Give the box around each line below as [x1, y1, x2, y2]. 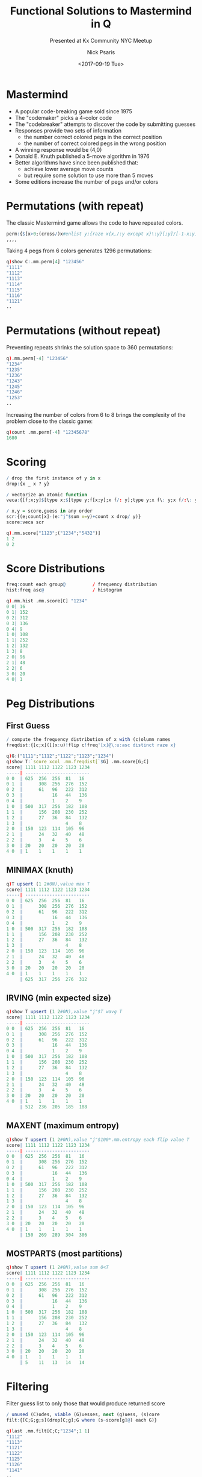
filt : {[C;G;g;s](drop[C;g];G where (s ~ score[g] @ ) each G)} [6, 1417, 158, 1423]
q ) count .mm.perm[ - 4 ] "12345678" [6, 429, 90, 436]
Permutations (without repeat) [6, 324, 161, 338]
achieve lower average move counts [23, 165, 114, 172]
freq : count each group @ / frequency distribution [6, 581, 158, 588]
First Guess [6, 720, 50, 731]
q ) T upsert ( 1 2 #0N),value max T [6, 881, 90, 887]
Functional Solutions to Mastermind [10, 4, 192, 18]
